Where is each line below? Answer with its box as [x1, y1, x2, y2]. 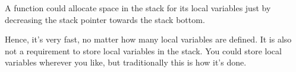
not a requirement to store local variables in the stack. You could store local [5, 44, 282, 57]
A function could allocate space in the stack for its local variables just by [5, 2, 271, 14]
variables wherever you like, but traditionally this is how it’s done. [5, 56, 247, 68]
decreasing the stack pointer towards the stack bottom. [5, 13, 205, 25]
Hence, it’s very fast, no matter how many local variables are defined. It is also [5, 33, 292, 45]
